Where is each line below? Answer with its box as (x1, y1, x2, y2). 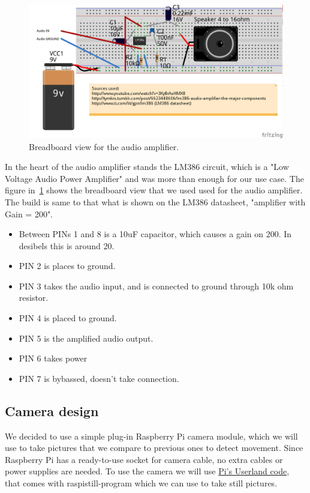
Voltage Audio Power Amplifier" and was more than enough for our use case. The (5, 172, 304, 184)
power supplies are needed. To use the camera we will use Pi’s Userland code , (5, 465, 290, 477)
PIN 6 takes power (19, 352, 88, 364)
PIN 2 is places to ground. (19, 259, 116, 272)
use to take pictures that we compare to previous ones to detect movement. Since (5, 441, 303, 454)
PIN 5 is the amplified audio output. (19, 331, 154, 344)
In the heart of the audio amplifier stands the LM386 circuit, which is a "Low (5, 160, 289, 173)
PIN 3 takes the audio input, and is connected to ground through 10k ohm (19, 279, 294, 292)
